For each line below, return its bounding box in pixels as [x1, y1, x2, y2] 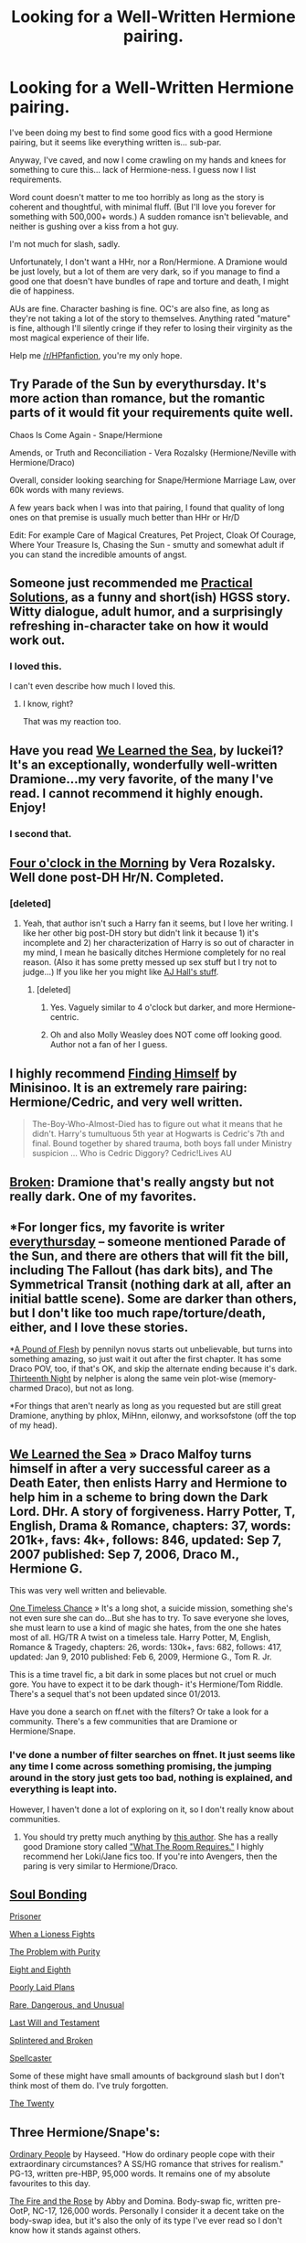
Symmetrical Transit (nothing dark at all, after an [9, 1277, 291, 1293]
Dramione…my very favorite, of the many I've [9, 771, 274, 787]
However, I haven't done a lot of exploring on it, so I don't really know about [9, 1804, 294, 1815]
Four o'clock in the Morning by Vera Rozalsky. [9, 855, 276, 871]
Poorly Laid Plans [9, 1982, 75, 1993]
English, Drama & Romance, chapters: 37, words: [9, 1518, 291, 1533]
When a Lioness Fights [9, 1928, 96, 1940]
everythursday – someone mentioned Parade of [9, 1234, 286, 1250]
